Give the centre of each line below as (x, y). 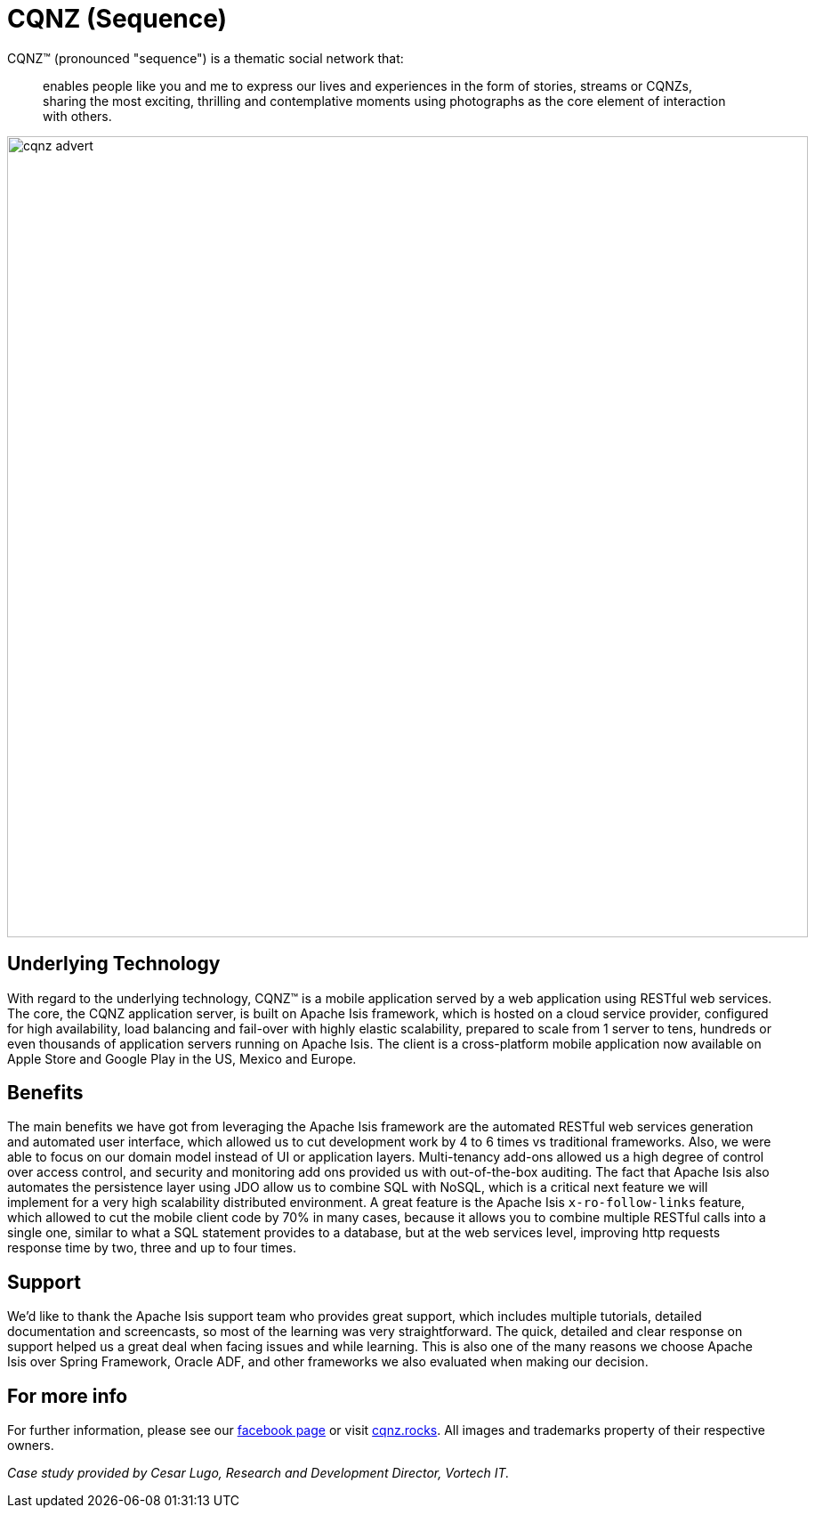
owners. (31, 1446)
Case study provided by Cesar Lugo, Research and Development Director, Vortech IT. (258, 1473)
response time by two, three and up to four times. (152, 1248)
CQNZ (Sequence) (117, 19)
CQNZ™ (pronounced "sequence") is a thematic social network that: (206, 58)
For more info (68, 1396)
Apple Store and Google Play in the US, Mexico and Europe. (182, 1058)
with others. (77, 116)
